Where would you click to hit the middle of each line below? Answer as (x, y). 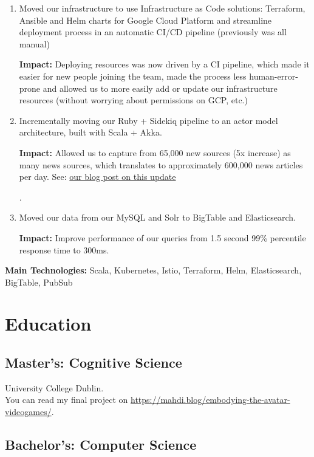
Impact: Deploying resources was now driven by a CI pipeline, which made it (164, 64)
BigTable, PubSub (39, 282)
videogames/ (28, 412)
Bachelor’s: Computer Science (101, 445)
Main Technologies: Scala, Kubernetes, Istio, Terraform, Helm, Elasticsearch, (153, 270)
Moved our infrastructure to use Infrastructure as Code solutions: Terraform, (162, 8)
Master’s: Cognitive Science (94, 363)
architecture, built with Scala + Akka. (90, 132)
